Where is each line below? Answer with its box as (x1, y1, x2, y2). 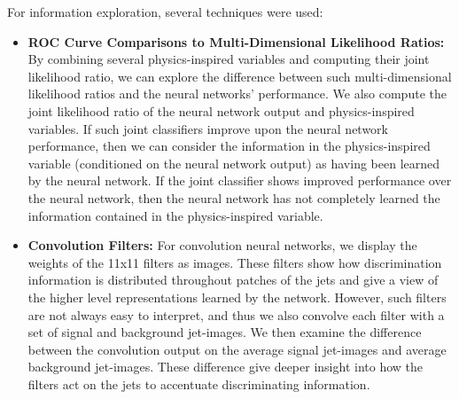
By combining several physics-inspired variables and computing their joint (27, 50, 430, 68)
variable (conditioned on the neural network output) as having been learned (27, 153, 440, 172)
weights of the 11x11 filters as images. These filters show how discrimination (27, 253, 442, 271)
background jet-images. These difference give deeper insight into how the (27, 357, 423, 376)
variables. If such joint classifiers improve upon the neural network (27, 119, 388, 137)
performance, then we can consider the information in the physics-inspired (27, 137, 431, 155)
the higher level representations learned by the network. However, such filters (27, 287, 447, 306)
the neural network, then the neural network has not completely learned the (27, 188, 440, 207)
